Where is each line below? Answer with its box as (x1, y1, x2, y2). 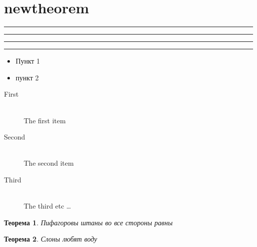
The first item (24, 115, 66, 125)
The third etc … (24, 201, 71, 211)
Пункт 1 (15, 56, 40, 66)
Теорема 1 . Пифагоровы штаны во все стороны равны (4, 217, 173, 227)
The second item (24, 158, 74, 168)
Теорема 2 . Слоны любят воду (4, 234, 97, 244)
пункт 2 (15, 72, 39, 82)
